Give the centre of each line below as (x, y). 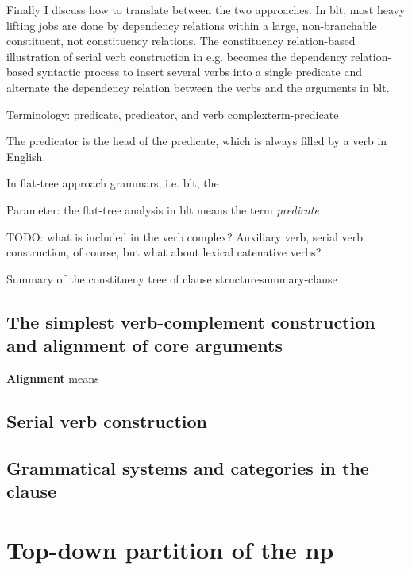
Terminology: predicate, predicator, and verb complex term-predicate (173, 114)
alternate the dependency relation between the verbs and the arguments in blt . (198, 87)
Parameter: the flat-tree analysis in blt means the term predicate (163, 209)
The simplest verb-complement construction (191, 321)
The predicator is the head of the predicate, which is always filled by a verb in (197, 141)
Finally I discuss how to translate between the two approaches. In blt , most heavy (206, 10)
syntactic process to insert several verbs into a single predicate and (199, 72)
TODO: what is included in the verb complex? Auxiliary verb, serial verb (185, 236)
